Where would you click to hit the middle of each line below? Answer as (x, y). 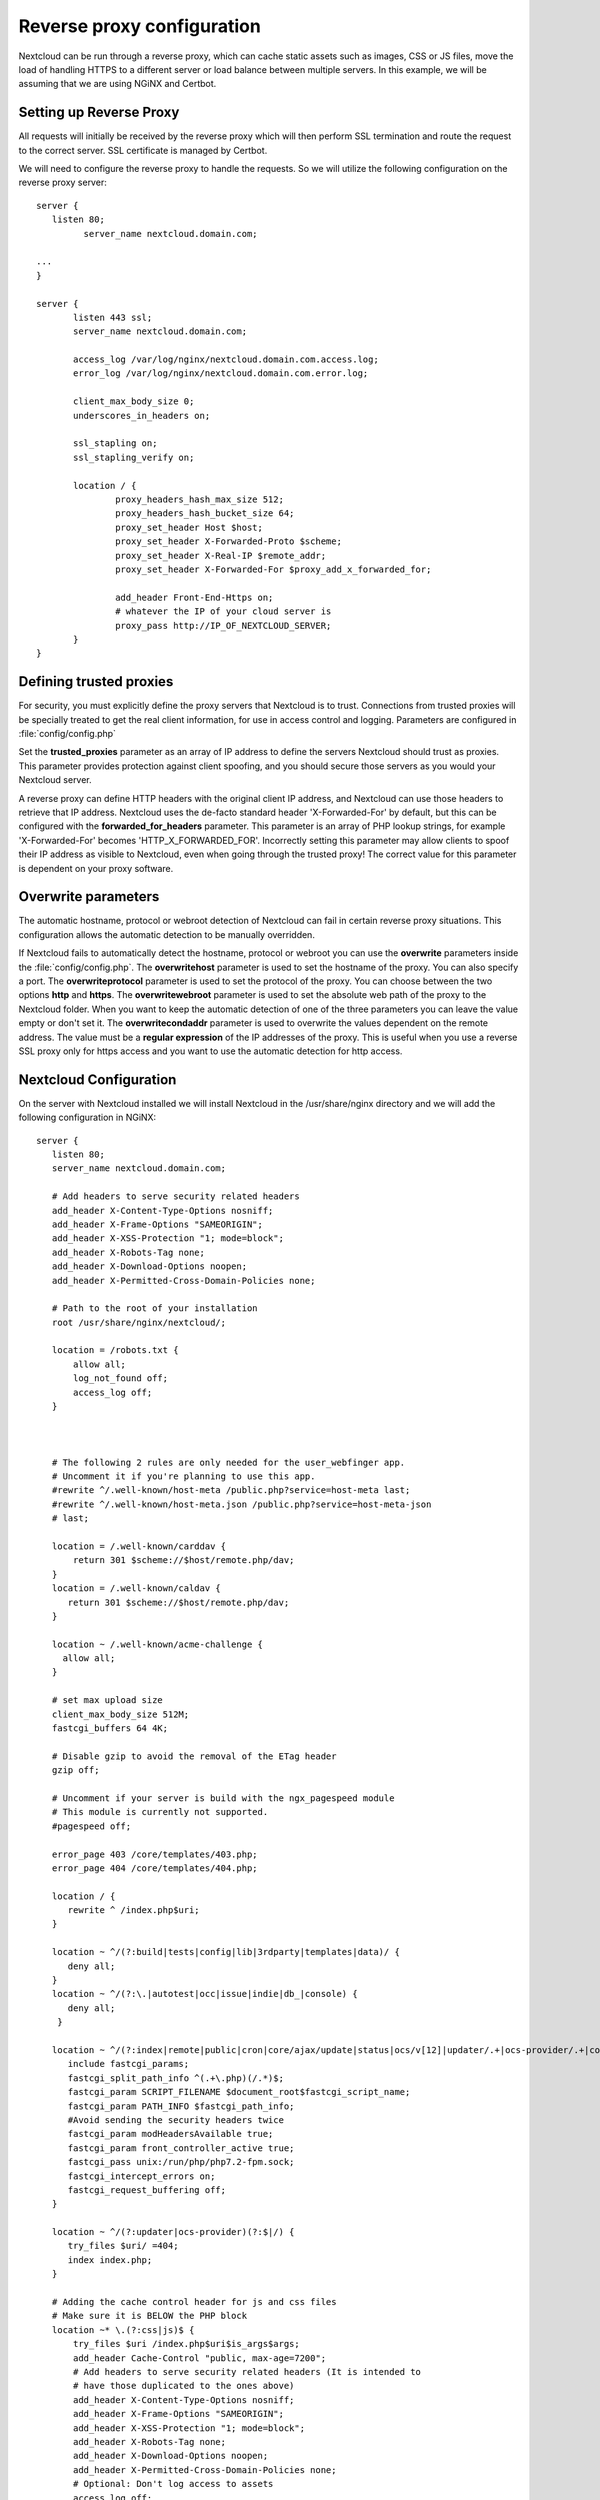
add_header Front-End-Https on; (194, 597)
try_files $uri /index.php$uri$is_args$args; (186, 2344)
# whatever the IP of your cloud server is (223, 611)
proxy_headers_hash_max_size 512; (200, 499)
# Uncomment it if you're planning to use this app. (183, 1476)
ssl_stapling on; (115, 443)
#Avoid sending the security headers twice (176, 2119)
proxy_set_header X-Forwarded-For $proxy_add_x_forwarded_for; (273, 569)
